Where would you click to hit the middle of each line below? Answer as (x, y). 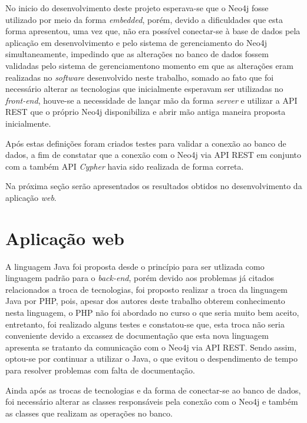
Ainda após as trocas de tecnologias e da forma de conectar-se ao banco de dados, (153, 390)
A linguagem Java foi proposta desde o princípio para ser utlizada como (135, 266)
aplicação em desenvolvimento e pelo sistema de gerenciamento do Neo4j (136, 42)
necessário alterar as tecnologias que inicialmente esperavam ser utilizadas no (144, 89)
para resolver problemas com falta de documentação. (100, 370)
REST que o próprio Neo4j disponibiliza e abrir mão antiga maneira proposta (146, 112)
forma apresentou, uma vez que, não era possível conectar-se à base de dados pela (153, 31)
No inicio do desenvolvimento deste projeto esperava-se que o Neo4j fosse (137, 8)
